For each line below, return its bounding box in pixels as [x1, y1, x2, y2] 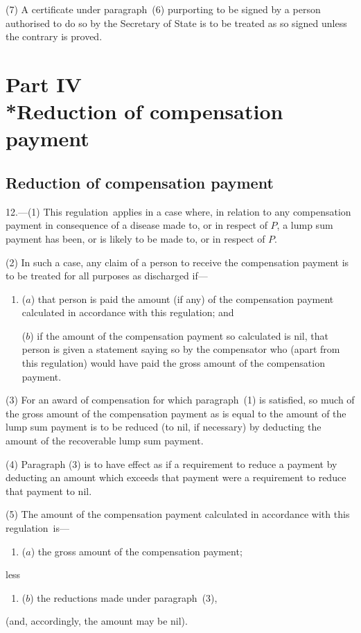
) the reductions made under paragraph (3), [30, 590, 218, 605]
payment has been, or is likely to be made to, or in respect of [6, 231, 265, 245]
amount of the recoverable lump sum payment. [6, 433, 204, 448]
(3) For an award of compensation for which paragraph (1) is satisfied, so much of [6, 392, 355, 407]
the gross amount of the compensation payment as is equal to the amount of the [6, 406, 346, 420]
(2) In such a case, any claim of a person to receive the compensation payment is [6, 254, 349, 269]
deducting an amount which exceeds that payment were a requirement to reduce [6, 470, 346, 485]
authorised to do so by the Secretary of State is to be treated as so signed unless [6, 15, 347, 30]
